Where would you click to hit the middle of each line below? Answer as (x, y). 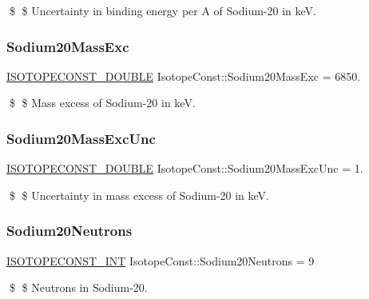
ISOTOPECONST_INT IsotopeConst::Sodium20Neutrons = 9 (161, 260)
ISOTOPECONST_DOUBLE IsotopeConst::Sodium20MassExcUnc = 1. (185, 168)
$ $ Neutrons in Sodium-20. (78, 287)
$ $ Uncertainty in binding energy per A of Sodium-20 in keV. (163, 10)
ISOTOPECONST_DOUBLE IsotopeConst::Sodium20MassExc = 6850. (184, 76)
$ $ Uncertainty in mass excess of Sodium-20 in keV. (139, 195)
